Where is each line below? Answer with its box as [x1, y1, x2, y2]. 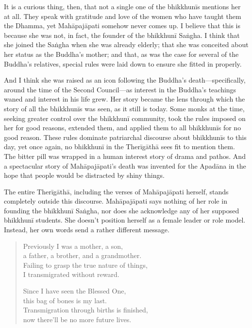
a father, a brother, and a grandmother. [23, 250, 142, 260]
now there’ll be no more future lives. [23, 314, 132, 324]
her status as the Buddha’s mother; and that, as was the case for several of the [4, 49, 239, 59]
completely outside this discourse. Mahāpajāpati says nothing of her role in [4, 196, 227, 206]
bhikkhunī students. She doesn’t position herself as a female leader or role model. [4, 215, 246, 225]
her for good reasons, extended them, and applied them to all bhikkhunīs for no [4, 122, 241, 133]
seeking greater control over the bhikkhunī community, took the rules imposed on [4, 113, 246, 123]
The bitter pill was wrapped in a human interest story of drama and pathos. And [4, 151, 246, 161]
